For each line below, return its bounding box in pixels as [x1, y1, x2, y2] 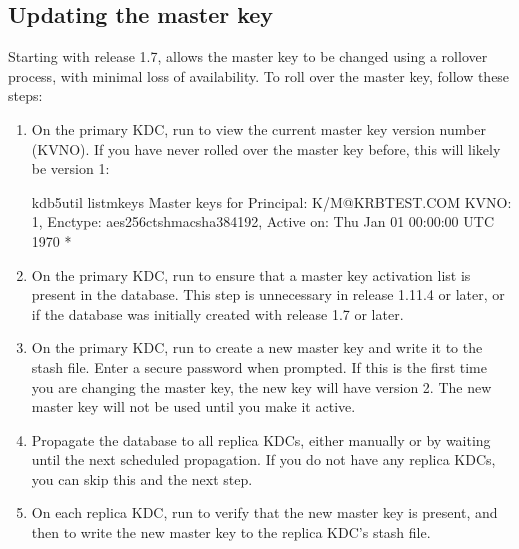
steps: [8, 85, 43, 106]
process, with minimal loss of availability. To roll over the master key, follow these [8, 65, 510, 86]
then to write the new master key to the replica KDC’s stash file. [31, 522, 431, 543]
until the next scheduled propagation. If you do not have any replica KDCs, [31, 449, 496, 470]
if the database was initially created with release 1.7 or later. [31, 303, 404, 324]
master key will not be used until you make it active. [31, 396, 356, 417]
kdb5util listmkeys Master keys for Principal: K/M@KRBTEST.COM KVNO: [31, 191, 512, 212]
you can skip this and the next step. [31, 468, 253, 489]
